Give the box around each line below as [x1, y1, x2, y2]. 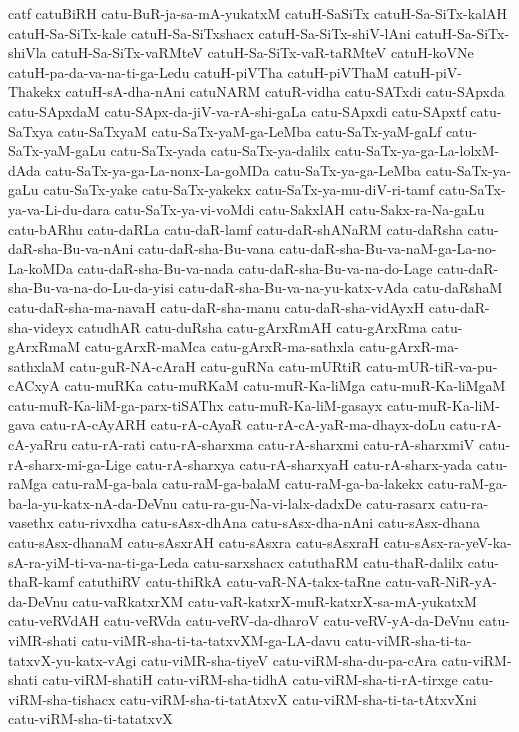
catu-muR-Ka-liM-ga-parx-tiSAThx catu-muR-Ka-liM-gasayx [8, 394, 383, 415]
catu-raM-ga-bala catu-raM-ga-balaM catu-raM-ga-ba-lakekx [51, 473, 424, 494]
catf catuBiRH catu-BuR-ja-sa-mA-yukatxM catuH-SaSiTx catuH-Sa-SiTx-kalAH [8, 3, 508, 23]
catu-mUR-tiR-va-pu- [366, 355, 498, 376]
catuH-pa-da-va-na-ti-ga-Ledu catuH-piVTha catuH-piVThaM [8, 61, 389, 82]
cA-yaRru [8, 434, 67, 455]
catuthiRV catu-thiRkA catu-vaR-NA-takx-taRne [78, 571, 381, 592]
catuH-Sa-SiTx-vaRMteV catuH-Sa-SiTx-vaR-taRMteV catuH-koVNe [51, 42, 474, 63]
